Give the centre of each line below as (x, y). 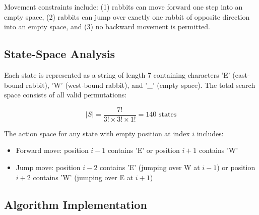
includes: (210, 133)
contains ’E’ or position (144, 150)
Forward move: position (52, 150)
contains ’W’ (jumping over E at (83, 177)
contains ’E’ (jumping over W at (150, 167)
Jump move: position (48, 167)
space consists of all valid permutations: (66, 95)
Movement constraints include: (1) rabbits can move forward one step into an (123, 7)
